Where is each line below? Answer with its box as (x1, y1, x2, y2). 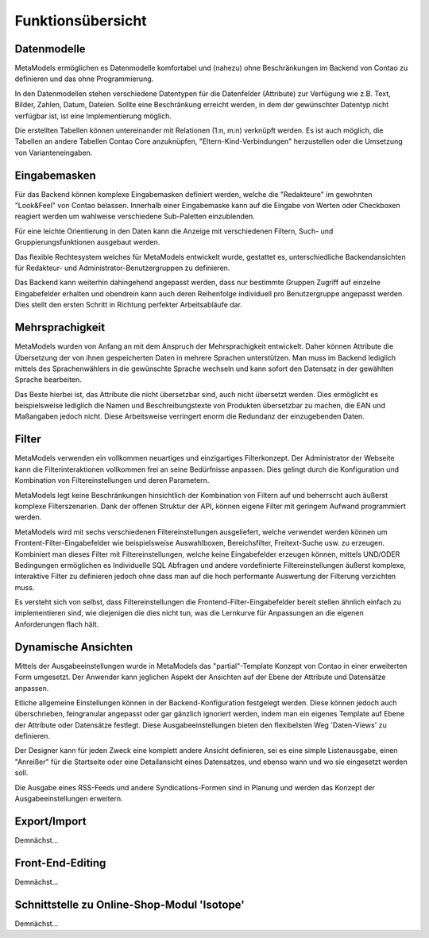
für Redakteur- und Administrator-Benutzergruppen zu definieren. (14, 263, 230, 273)
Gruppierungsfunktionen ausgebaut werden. (14, 237, 160, 247)
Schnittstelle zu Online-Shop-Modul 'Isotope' (14, 897, 245, 911)
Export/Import (14, 814, 87, 828)
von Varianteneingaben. (14, 148, 93, 157)
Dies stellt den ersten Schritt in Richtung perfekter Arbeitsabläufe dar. (14, 300, 242, 310)
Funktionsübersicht (14, 12, 147, 29)
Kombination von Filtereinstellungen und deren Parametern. (14, 476, 210, 485)
